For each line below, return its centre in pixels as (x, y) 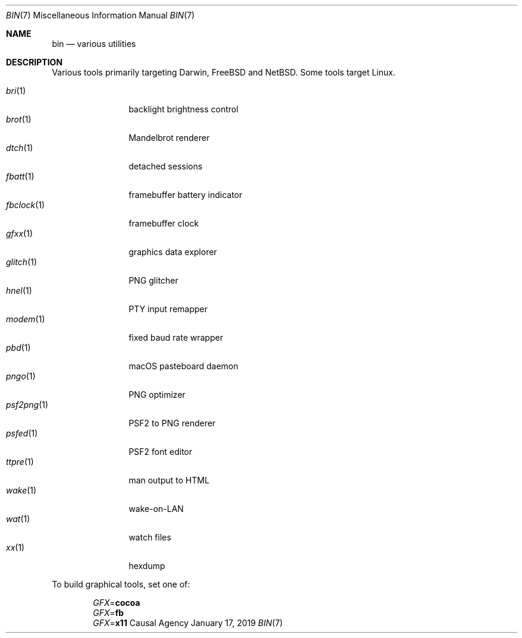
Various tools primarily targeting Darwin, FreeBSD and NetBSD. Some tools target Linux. (224, 72)
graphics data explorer (173, 252)
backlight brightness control (183, 109)
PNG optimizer (157, 395)
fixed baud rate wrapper (176, 337)
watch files (150, 537)
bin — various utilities (94, 44)
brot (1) (19, 119)
